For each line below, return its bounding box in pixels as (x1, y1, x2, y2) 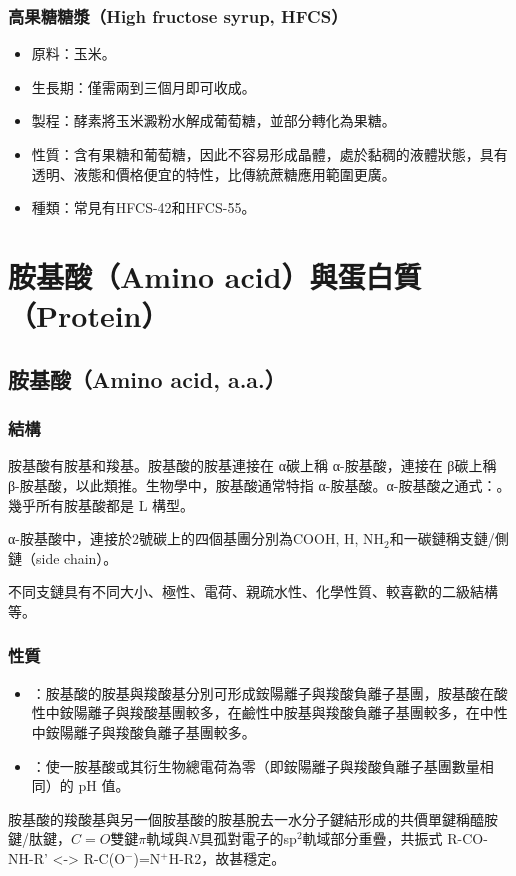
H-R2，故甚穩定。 (168, 847, 286, 868)
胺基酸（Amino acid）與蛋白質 (8, 255, 422, 296)
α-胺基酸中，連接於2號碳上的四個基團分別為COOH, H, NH (8, 528, 384, 549)
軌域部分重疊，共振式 (302, 828, 443, 849)
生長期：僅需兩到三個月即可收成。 (31, 76, 256, 97)
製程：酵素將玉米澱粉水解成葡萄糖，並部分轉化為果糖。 (31, 110, 396, 131)
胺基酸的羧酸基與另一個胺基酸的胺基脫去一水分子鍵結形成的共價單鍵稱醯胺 (8, 808, 498, 829)
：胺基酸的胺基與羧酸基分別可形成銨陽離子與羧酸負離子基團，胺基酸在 (31, 682, 494, 703)
